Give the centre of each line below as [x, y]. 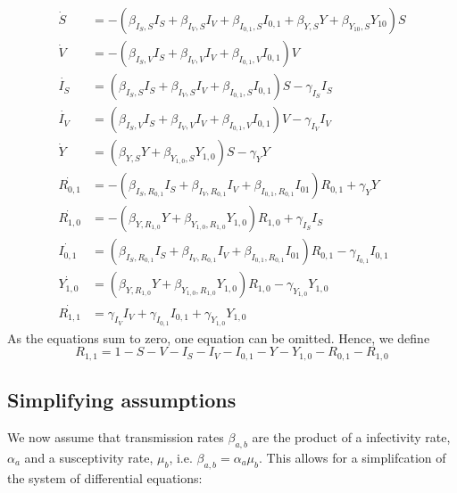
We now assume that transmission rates [116, 436]
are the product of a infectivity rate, [351, 436]
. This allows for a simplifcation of [353, 457]
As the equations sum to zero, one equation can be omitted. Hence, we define [219, 337]
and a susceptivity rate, [89, 457]
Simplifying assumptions [122, 400]
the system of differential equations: [105, 477]
